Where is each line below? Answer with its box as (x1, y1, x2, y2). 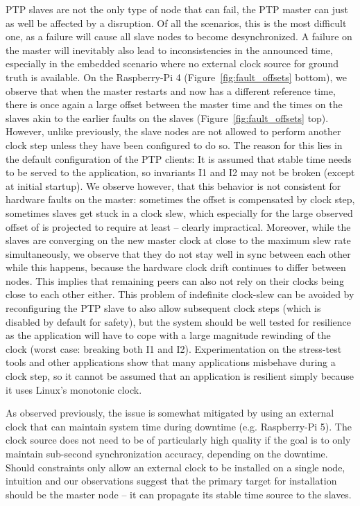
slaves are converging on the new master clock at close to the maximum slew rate (6, 233, 351, 247)
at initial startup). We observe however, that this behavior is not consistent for (6, 178, 341, 193)
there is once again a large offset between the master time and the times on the (6, 97, 343, 112)
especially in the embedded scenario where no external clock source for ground (6, 56, 338, 71)
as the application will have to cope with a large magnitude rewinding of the (6, 328, 331, 342)
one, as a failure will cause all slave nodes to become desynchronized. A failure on (6, 29, 352, 44)
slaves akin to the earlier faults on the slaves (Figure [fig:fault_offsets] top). (6, 110, 329, 125)
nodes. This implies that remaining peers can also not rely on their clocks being (6, 273, 344, 288)
